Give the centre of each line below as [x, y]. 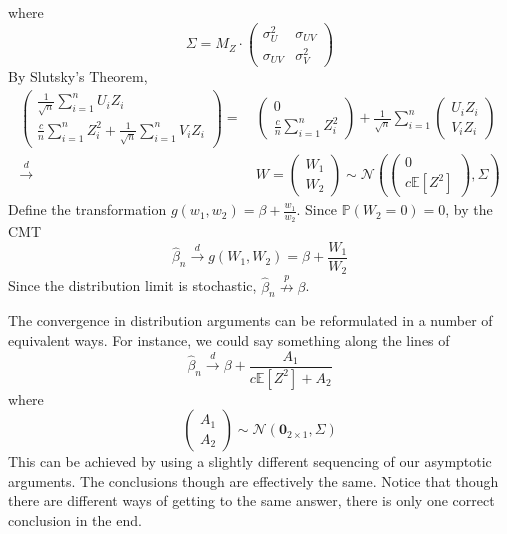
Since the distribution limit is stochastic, [132, 285]
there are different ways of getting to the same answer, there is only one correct [251, 500]
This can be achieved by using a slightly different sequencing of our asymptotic [250, 461]
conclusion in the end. [75, 519]
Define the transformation [87, 209]
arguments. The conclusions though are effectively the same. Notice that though [253, 480]
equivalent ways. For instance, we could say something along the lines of [229, 340]
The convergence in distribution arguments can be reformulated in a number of [250, 320]
